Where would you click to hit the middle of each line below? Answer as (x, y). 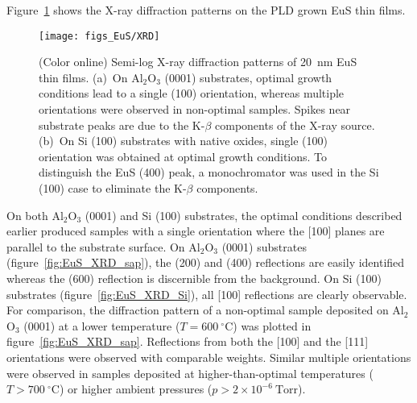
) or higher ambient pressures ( (136, 389)
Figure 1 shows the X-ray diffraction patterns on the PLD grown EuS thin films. (206, 10)
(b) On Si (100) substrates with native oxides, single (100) (183, 141)
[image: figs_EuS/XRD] (99, 36)
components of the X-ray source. (295, 125)
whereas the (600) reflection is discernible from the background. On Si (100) (194, 278)
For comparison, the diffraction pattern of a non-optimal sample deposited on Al (205, 310)
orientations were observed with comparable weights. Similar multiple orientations (209, 357)
